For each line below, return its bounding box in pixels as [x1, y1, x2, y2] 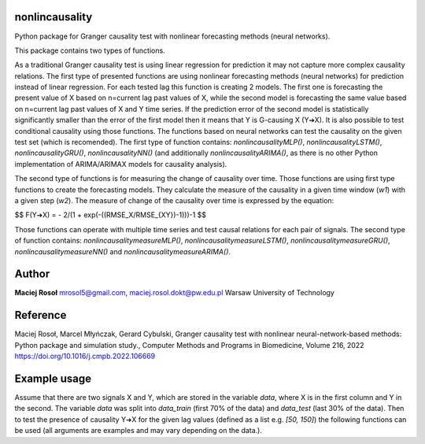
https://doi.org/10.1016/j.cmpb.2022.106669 [14, 351, 156, 361]
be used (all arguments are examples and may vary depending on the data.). [14, 426, 263, 435]
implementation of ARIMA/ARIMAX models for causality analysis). [14, 159, 227, 168]
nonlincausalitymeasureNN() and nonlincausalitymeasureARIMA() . [14, 246, 231, 256]
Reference [14, 309, 67, 322]
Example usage [14, 372, 92, 385]
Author [14, 268, 50, 281]
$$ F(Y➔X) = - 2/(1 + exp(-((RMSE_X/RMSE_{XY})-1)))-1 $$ [14, 210, 207, 220]
